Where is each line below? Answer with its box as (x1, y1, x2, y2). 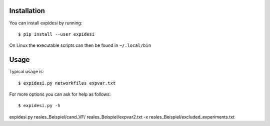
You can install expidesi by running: (9, 20, 82, 26)
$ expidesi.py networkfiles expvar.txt (18, 80, 116, 86)
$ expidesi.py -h (18, 103, 60, 109)
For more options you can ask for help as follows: (9, 91, 111, 97)
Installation (9, 6, 45, 15)
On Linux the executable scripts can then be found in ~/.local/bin (9, 42, 151, 48)
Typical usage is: (9, 69, 44, 75)
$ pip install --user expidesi (18, 31, 95, 37)
